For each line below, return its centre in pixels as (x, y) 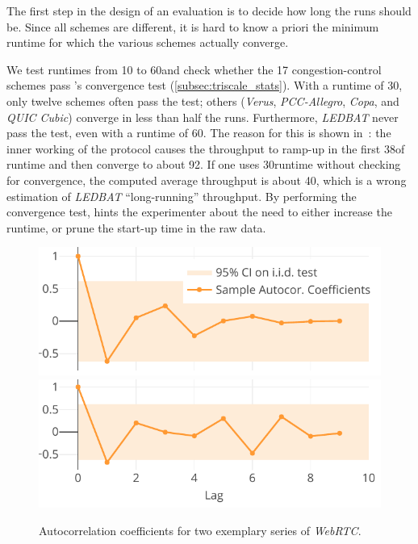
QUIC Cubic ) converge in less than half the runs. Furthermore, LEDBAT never (203, 117)
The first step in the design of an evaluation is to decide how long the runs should (209, 10)
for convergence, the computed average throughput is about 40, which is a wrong (207, 180)
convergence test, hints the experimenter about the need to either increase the (199, 212)
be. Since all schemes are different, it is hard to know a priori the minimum (193, 26)
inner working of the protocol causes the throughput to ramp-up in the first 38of (206, 148)
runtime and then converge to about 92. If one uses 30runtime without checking (204, 164)
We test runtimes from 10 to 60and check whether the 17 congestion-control (194, 69)
